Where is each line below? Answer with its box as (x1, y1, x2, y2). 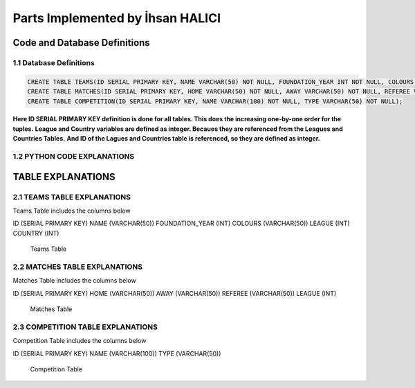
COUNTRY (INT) (12, 229, 59, 237)
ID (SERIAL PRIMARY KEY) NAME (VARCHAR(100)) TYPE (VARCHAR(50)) (12, 349, 221, 358)
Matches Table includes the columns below (12, 276, 136, 285)
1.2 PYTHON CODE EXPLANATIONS (12, 152, 135, 161)
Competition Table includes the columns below (12, 337, 147, 345)
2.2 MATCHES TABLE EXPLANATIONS (12, 262, 143, 272)
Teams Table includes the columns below (12, 206, 131, 215)
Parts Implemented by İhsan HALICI (12, 10, 221, 26)
